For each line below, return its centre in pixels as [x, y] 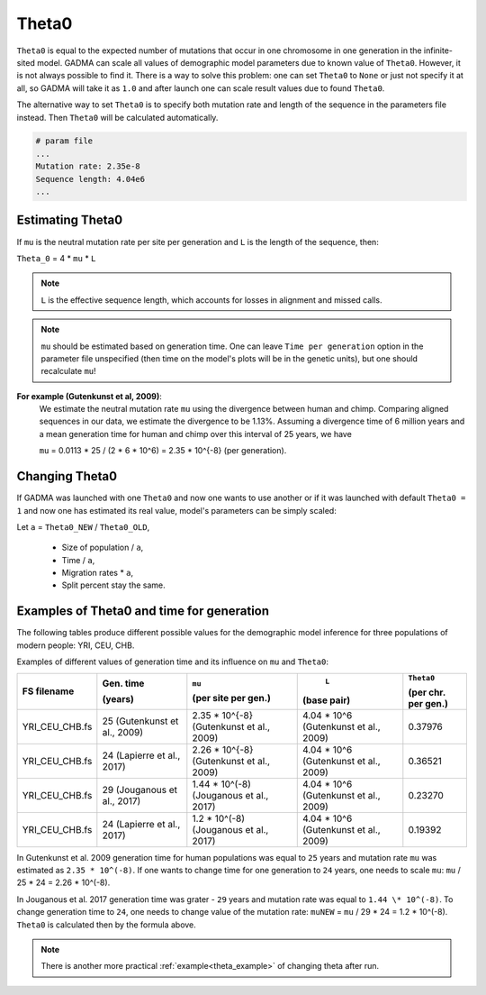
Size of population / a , [103, 548]
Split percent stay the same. [113, 585]
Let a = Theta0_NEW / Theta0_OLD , [83, 526]
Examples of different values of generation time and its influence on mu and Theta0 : [172, 662]
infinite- [438, 50]
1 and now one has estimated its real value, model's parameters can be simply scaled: [176, 510]
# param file [64, 141]
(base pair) [326, 700]
